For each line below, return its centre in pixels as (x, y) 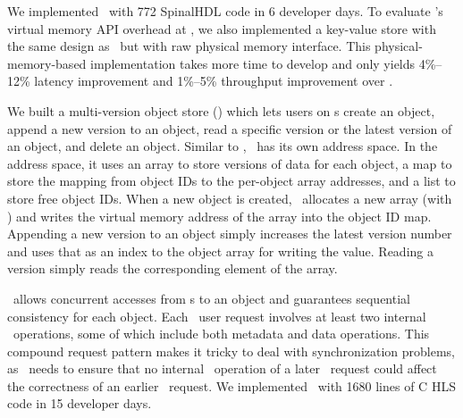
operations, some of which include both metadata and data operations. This (221, 334)
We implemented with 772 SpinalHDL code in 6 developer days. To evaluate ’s (225, 11)
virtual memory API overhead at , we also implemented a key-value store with (222, 28)
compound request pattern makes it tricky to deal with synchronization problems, (231, 351)
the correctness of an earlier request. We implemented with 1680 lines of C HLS (231, 385)
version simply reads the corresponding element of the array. (173, 268)
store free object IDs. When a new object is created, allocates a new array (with (230, 198)
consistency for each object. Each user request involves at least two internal (217, 316)
